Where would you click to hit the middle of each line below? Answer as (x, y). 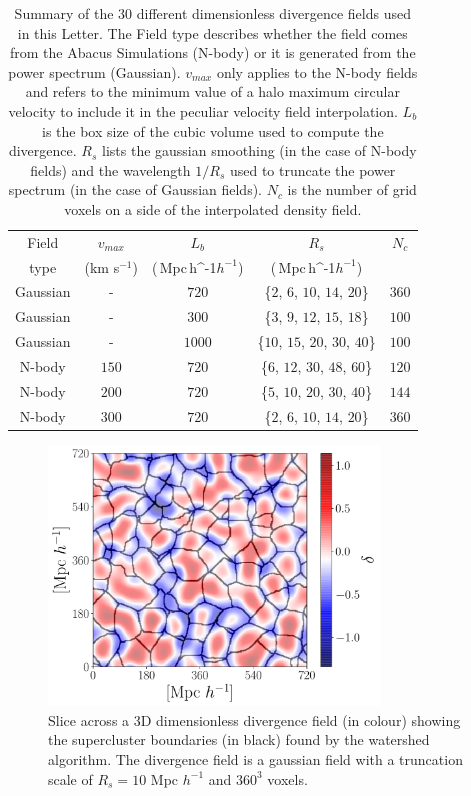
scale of (70, 778)
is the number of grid (352, 189)
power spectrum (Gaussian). (94, 71)
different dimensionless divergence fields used (273, 13)
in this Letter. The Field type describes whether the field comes (212, 32)
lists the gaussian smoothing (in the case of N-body (259, 150)
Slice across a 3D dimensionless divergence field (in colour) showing (254, 719)
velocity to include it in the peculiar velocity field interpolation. (203, 110)
